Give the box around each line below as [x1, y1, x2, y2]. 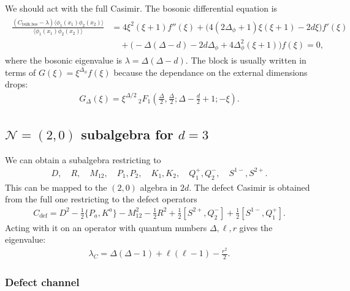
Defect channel [5, 274, 80, 289]
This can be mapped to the [5, 180, 107, 193]
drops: [5, 78, 28, 90]
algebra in [140, 180, 178, 193]
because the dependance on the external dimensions [113, 65, 308, 78]
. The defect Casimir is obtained [189, 180, 310, 193]
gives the [239, 221, 273, 234]
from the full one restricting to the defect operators [5, 193, 197, 205]
